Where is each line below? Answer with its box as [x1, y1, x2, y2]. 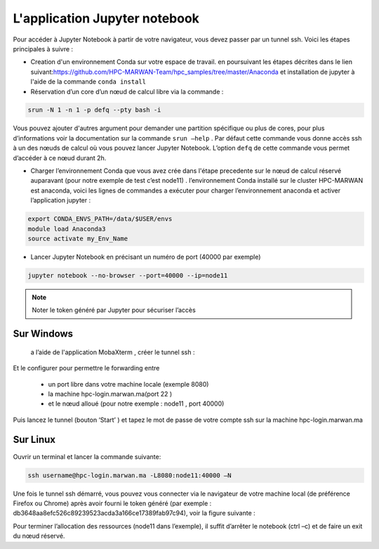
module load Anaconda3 [27, 225, 106, 233]
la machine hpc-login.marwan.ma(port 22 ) [48, 389, 173, 398]
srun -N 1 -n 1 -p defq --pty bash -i [27, 106, 161, 114]
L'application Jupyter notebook [13, 11, 200, 26]
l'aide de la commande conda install [30, 77, 147, 86]
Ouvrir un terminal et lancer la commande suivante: [13, 452, 161, 460]
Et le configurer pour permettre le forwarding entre [13, 364, 160, 373]
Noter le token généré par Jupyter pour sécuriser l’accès [32, 306, 196, 314]
